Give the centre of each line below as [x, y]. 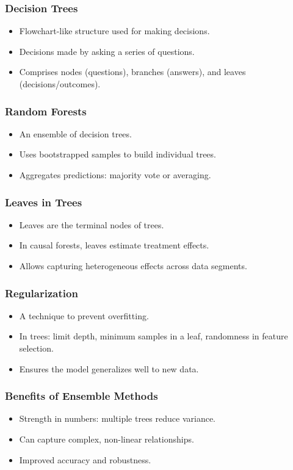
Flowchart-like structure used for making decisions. [114, 31]
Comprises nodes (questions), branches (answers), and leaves [132, 72]
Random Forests [46, 111]
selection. [36, 348]
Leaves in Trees [44, 202]
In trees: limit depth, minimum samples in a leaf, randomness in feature [154, 336]
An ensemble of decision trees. [75, 133]
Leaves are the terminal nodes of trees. [92, 224]
